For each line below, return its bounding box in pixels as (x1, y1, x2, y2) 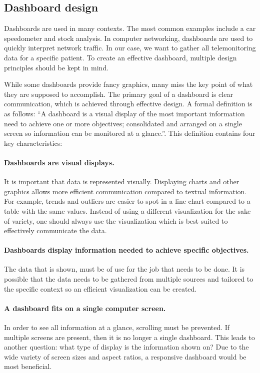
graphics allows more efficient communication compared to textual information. (4, 186, 247, 196)
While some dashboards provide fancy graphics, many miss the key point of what (4, 79, 253, 89)
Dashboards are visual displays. (4, 157, 114, 167)
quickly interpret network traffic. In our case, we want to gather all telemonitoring (4, 42, 256, 53)
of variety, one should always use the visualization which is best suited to (4, 215, 228, 226)
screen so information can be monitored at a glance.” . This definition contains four (4, 128, 255, 138)
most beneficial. (4, 361, 52, 372)
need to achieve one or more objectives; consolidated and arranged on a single (4, 118, 242, 128)
